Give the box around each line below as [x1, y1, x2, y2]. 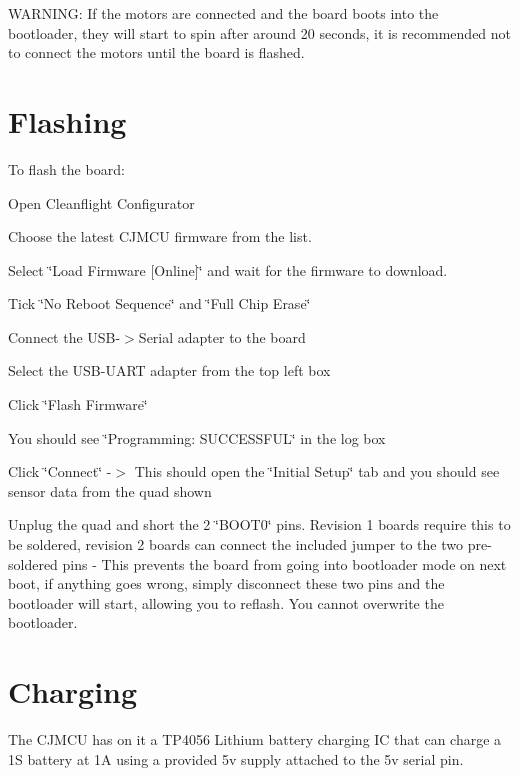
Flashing [8, 100, 127, 141]
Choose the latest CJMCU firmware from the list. [8, 226, 312, 247]
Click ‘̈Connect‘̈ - [8, 461, 112, 482]
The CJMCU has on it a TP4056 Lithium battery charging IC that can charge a [8, 729, 502, 750]
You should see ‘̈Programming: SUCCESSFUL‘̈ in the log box [8, 427, 386, 448]
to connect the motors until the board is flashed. [8, 42, 305, 63]
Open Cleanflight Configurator [8, 192, 195, 213]
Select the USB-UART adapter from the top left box [8, 360, 331, 381]
